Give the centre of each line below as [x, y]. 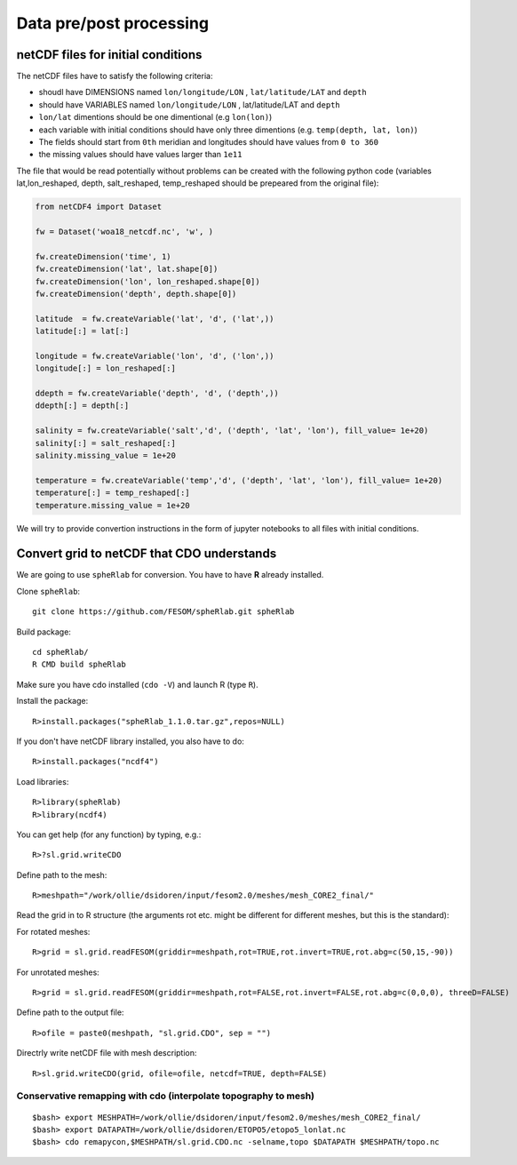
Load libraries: [43, 781]
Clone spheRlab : [48, 591]
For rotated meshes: [53, 931]
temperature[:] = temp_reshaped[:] [112, 493]
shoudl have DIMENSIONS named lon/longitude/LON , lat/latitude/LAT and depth [203, 92]
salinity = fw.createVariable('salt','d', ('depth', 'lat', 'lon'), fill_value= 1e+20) [232, 431]
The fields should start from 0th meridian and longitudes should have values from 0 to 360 [209, 142]
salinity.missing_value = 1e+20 [106, 455]
